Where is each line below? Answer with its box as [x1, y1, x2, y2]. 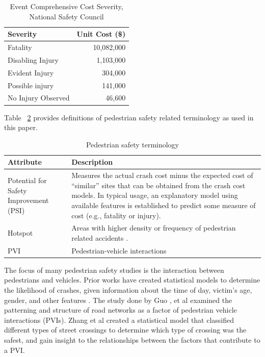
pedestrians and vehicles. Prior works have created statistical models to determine [4, 274, 260, 285]
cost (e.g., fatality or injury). [71, 210, 161, 220]
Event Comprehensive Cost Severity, [10, 1, 123, 11]
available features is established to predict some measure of [71, 199, 256, 210]
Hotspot [8, 227, 33, 238]
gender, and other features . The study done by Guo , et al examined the [4, 294, 232, 305]
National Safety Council [29, 11, 104, 21]
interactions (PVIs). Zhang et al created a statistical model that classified [4, 314, 234, 325]
